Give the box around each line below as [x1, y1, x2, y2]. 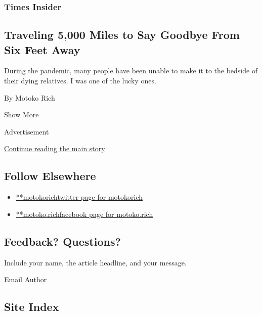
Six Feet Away [4, 41, 80, 57]
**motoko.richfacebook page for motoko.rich [16, 208, 153, 219]
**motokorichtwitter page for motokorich [16, 192, 143, 202]
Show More [4, 109, 39, 120]
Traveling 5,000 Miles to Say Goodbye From [4, 27, 240, 42]
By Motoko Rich [4, 92, 55, 103]
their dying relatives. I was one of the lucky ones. [4, 75, 156, 86]
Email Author [4, 274, 47, 285]
